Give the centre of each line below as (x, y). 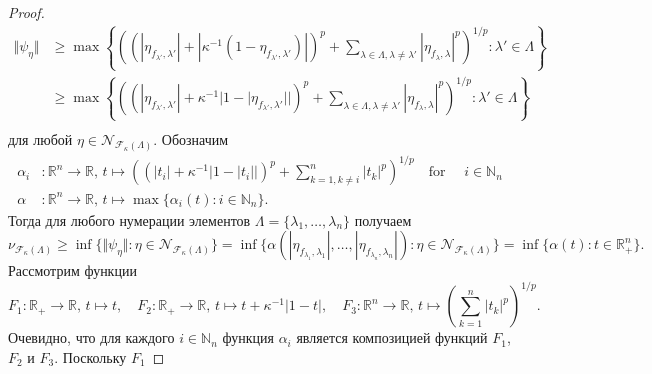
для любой (40, 138)
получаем (383, 219)
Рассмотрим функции (72, 270)
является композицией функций (392, 337)
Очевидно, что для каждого (91, 337)
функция (248, 337)
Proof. (26, 12)
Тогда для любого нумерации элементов (129, 219)
